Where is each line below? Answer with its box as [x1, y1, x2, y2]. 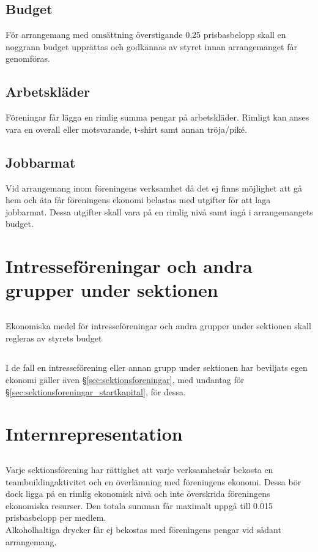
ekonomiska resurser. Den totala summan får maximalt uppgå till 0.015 [6, 499, 273, 512]
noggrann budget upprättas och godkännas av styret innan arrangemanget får [6, 40, 297, 53]
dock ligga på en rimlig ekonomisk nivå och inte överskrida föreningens [6, 487, 270, 500]
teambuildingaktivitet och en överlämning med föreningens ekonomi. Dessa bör [6, 475, 301, 488]
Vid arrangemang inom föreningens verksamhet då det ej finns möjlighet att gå [6, 181, 302, 194]
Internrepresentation [6, 421, 183, 446]
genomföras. [6, 52, 50, 65]
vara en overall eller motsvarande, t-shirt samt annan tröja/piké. [6, 122, 247, 135]
